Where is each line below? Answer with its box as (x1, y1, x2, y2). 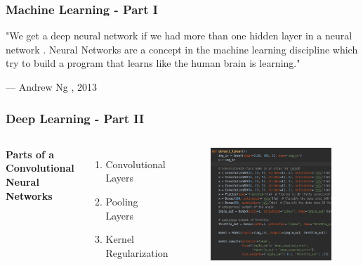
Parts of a (6, 146, 55, 161)
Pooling (105, 194, 138, 208)
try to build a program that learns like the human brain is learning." (6, 56, 301, 70)
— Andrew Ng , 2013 (6, 80, 97, 94)
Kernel (105, 232, 134, 246)
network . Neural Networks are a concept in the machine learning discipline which (6, 42, 358, 56)
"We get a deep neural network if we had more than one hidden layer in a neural (6, 28, 352, 43)
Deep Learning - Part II (6, 109, 145, 127)
